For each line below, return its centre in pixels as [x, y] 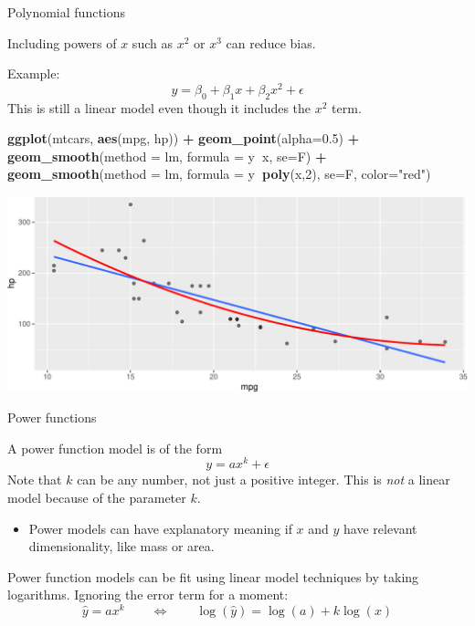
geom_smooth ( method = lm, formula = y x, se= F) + [167, 156]
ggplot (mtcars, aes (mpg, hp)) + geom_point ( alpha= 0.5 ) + [184, 138]
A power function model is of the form [115, 448]
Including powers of [62, 42]
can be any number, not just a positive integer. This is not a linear [264, 480]
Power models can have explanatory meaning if [160, 528]
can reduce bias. [271, 42]
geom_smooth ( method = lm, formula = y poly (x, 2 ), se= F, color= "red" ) [219, 174]
